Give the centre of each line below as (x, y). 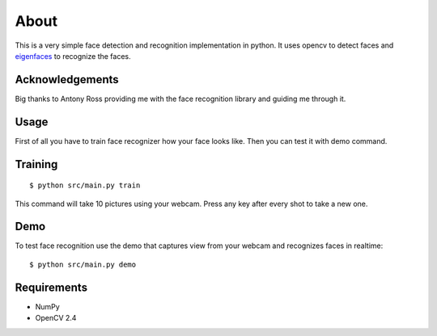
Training (36, 164)
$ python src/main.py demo (83, 264)
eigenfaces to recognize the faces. (73, 56)
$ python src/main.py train (85, 185)
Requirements (51, 287)
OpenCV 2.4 (56, 318)
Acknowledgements (67, 80)
